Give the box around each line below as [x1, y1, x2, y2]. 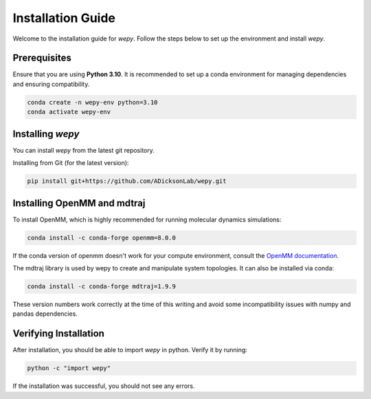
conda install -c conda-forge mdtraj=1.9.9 [27, 282, 177, 290]
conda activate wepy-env [27, 108, 111, 116]
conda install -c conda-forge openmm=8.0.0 [27, 234, 177, 241]
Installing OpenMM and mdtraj [12, 197, 146, 209]
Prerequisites [12, 52, 71, 64]
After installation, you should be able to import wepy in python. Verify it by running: [12, 346, 247, 354]
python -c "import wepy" [27, 365, 111, 372]
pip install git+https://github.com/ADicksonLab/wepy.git [27, 177, 227, 185]
